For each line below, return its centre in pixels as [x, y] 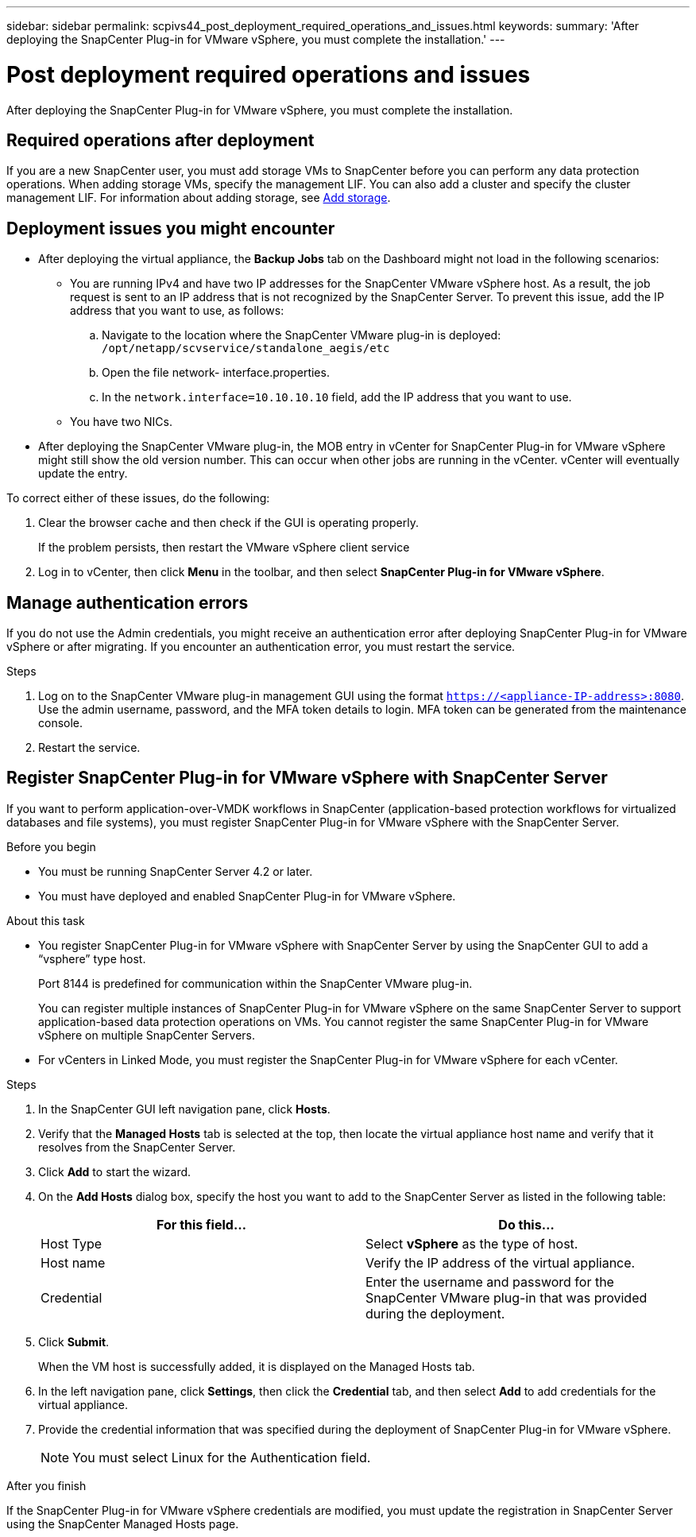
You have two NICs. [121, 422]
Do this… [526, 1224]
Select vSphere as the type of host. [472, 1243]
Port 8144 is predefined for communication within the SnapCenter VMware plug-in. [255, 983]
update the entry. [83, 474]
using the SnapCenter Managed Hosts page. [123, 1523]
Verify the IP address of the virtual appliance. [501, 1262]
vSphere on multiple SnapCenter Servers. [147, 1035]
